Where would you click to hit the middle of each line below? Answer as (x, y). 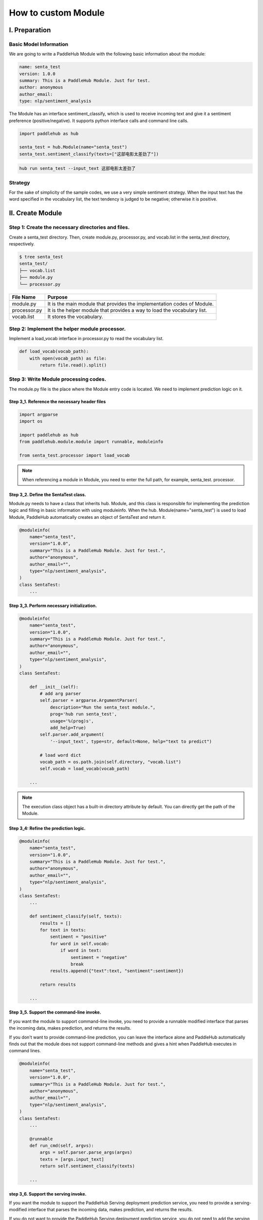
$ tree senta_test (41, 257)
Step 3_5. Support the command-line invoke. (55, 1012)
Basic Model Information (38, 44)
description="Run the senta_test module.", (103, 707)
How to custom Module (57, 13)
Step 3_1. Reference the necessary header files (57, 401)
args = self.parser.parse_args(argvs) (86, 1152)
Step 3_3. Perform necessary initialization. (53, 606)
